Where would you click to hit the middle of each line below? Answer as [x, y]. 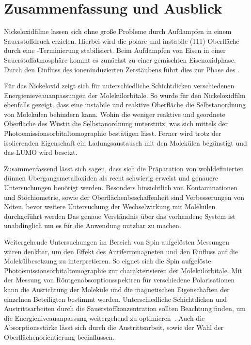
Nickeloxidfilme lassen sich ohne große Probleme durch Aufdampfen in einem [118, 31]
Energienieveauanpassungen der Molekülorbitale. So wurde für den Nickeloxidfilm [125, 95]
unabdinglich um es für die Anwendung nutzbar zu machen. [93, 225]
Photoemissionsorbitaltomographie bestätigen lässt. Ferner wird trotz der [113, 133]
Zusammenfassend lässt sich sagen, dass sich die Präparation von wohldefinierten [124, 168]
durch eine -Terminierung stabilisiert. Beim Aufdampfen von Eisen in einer [115, 50]
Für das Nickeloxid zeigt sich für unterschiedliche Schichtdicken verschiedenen [119, 86]
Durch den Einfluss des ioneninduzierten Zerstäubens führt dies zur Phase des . [122, 69]
